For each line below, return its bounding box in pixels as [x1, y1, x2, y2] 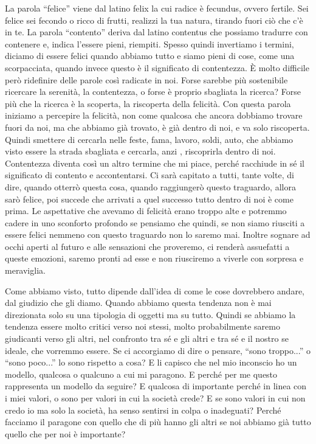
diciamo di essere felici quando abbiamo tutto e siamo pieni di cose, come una [5, 49, 295, 62]
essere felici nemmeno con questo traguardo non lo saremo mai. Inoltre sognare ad [5, 228, 311, 241]
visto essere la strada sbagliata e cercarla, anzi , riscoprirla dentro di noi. [5, 145, 276, 158]
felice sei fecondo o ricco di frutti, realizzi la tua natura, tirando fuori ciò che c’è [5, 13, 303, 26]
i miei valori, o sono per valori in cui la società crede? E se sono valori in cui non [5, 392, 306, 404]
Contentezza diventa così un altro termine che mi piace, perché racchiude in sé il [5, 156, 304, 169]
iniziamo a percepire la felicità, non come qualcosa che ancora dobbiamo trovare [5, 109, 303, 122]
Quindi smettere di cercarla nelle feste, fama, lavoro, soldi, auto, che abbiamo [5, 133, 294, 145]
